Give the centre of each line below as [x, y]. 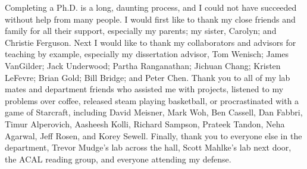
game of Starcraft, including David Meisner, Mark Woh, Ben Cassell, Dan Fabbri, [154, 112]
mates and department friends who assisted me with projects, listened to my [144, 89]
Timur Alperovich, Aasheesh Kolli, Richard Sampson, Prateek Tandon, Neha [145, 123]
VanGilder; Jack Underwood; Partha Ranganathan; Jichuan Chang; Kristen [143, 65]
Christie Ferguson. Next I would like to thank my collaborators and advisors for [151, 42]
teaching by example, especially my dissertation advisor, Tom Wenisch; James [147, 54]
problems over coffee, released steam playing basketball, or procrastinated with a [152, 100]
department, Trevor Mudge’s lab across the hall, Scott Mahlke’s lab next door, [148, 147]
